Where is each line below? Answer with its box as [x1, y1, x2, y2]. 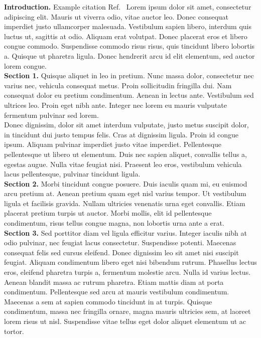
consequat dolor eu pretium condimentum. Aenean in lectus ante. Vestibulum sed [4, 90, 254, 100]
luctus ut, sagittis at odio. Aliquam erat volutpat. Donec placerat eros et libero [4, 31, 247, 41]
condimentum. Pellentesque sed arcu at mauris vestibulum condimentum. [4, 286, 229, 297]
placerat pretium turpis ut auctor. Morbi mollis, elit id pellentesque [4, 208, 212, 218]
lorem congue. [4, 60, 47, 71]
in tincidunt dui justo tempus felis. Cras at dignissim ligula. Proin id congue [4, 129, 239, 139]
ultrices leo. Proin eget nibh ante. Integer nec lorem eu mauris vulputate [4, 99, 227, 110]
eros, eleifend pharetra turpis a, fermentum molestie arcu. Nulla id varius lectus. [4, 267, 251, 277]
